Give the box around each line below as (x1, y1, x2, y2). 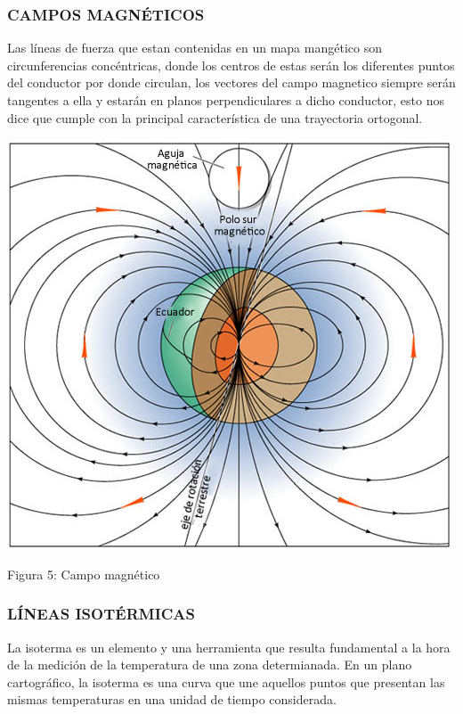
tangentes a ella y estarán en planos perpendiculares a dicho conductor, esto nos (7, 91, 444, 109)
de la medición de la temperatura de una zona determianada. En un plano (7, 655, 412, 674)
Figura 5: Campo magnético (7, 564, 160, 583)
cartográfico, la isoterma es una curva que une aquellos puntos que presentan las (7, 672, 445, 691)
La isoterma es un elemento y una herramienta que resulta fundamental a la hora (7, 637, 451, 656)
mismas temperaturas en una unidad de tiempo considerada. (7, 690, 337, 709)
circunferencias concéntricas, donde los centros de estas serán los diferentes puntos (7, 55, 455, 74)
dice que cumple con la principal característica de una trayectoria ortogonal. (7, 108, 423, 127)
